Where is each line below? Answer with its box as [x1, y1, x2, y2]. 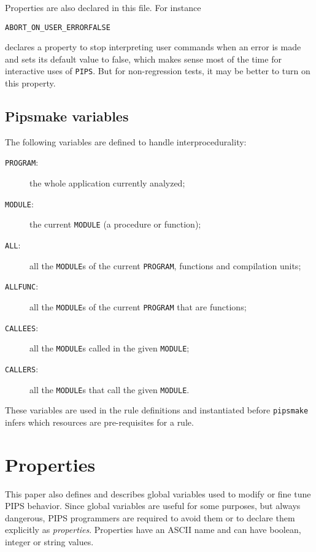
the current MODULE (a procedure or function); [29, 218, 201, 231]
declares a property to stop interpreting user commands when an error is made [5, 40, 301, 53]
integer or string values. [5, 535, 94, 548]
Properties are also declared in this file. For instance [5, 1, 201, 13]
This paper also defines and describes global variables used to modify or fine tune [5, 487, 311, 500]
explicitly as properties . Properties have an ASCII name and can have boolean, [5, 523, 301, 536]
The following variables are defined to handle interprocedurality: [5, 135, 247, 148]
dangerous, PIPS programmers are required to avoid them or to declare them [5, 511, 295, 524]
